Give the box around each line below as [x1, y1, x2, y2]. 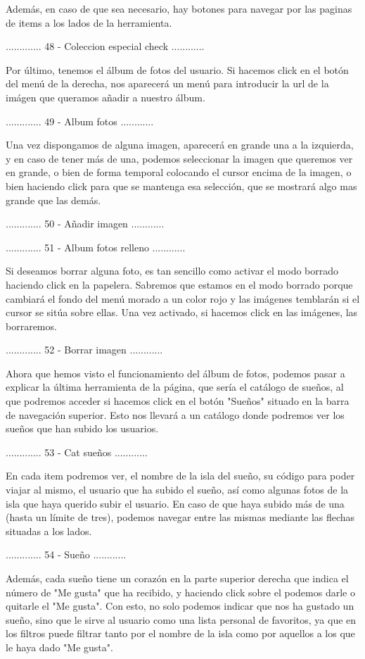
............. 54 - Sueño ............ [6, 547, 127, 562]
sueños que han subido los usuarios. [6, 421, 159, 436]
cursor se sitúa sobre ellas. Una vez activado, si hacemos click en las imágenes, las [6, 305, 358, 320]
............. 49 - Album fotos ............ [6, 113, 154, 128]
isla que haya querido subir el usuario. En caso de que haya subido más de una [6, 496, 345, 510]
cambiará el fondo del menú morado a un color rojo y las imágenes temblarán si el [6, 291, 360, 306]
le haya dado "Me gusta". [6, 639, 113, 654]
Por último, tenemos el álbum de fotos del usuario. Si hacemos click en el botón [6, 62, 349, 77]
